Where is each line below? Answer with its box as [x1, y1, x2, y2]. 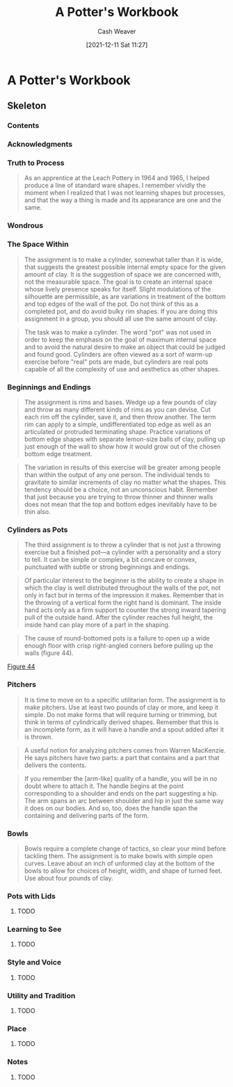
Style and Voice [7, 958, 61, 967]
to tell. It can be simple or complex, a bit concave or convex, [24, 556, 197, 564]
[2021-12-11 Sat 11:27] [86, 40, 148, 49]
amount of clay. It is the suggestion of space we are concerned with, [24, 270, 221, 278]
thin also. [24, 507, 51, 515]
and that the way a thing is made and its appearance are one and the [24, 196, 221, 204]
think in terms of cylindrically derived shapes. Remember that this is [24, 718, 219, 726]
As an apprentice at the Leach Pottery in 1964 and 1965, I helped [24, 174, 210, 182]
